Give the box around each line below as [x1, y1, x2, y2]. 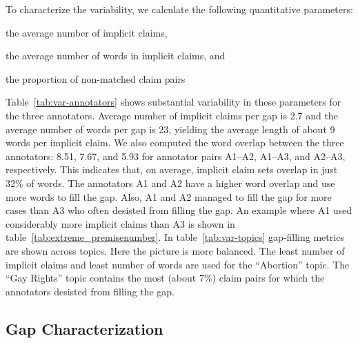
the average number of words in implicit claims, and [6, 48, 226, 63]
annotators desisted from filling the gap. [6, 284, 175, 298]
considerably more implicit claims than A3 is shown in [6, 216, 235, 231]
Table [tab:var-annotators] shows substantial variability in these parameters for [6, 95, 341, 109]
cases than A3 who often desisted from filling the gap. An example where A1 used [6, 203, 352, 217]
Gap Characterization [6, 317, 163, 339]
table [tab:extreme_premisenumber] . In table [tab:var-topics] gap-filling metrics [6, 230, 344, 244]
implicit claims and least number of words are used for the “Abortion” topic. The [6, 257, 350, 271]
